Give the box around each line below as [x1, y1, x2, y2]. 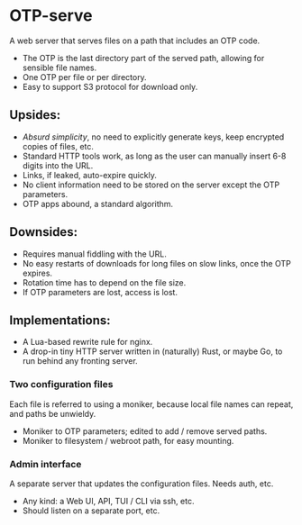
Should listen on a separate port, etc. [22, 505, 160, 516]
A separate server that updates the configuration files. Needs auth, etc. [9, 478, 274, 489]
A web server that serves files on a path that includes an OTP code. [9, 35, 261, 46]
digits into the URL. [22, 159, 94, 171]
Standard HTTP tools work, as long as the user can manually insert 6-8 [22, 150, 287, 161]
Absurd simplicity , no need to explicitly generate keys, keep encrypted [22, 131, 285, 142]
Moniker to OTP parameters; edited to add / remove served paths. [22, 425, 268, 437]
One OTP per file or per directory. [22, 71, 147, 82]
